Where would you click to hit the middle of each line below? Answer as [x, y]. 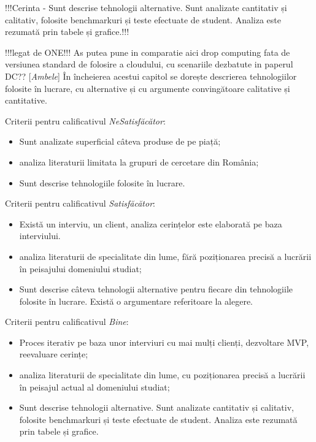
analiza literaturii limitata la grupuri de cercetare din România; [139, 162]
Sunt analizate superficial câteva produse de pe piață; [120, 141]
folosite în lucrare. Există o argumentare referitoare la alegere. [136, 301]
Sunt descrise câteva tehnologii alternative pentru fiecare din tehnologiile [156, 289]
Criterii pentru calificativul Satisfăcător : [80, 203]
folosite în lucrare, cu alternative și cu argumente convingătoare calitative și [148, 88]
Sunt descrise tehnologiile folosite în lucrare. [102, 182]
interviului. [40, 236]
